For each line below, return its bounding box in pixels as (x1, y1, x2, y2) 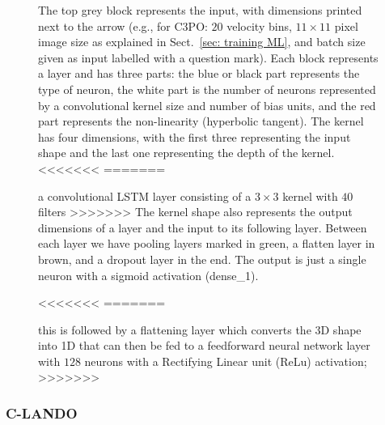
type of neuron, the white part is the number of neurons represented (38, 80, 376, 97)
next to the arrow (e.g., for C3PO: (38, 17, 208, 34)
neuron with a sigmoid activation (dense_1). (38, 266, 259, 283)
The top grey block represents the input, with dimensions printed (38, 2, 362, 18)
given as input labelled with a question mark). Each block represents (38, 49, 379, 66)
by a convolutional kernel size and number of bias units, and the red (38, 96, 376, 113)
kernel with (282, 187, 338, 204)
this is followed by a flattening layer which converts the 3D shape (38, 321, 362, 338)
